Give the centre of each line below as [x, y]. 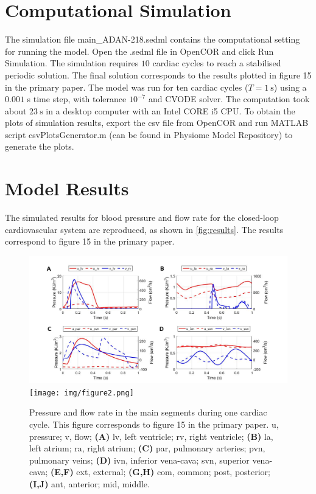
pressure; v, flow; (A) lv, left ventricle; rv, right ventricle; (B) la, [151, 436]
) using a [290, 87]
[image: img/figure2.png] [82, 393]
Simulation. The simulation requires [72, 63]
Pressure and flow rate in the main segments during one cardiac [148, 412]
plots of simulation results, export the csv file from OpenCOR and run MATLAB [157, 123]
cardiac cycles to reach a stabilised [217, 63]
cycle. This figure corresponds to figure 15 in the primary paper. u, [154, 424]
